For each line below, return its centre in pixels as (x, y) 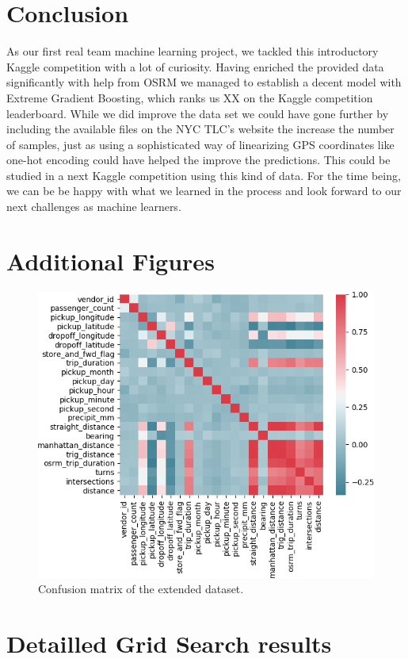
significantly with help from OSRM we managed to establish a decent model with (204, 82)
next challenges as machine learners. (94, 207)
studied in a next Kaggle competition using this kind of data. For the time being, (204, 175)
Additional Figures (111, 261)
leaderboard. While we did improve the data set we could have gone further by (198, 113)
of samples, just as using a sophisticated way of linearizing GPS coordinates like (200, 144)
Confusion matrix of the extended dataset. (141, 589)
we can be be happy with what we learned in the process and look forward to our (204, 191)
